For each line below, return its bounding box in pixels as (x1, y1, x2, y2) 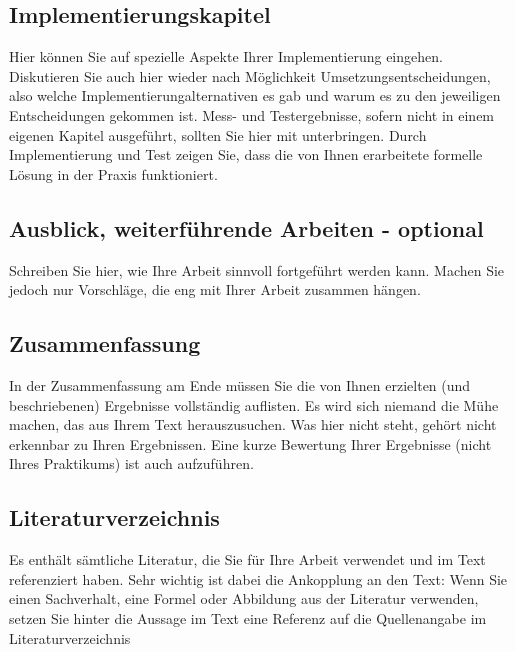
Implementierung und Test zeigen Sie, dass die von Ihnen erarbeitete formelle (9, 144, 483, 165)
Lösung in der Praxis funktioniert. (9, 163, 218, 184)
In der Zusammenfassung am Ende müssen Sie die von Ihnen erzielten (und (9, 374, 471, 395)
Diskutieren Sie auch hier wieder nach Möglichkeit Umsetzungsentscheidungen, (9, 65, 491, 86)
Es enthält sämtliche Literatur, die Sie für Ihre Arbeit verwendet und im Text (9, 549, 486, 570)
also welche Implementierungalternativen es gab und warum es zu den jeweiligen (9, 85, 501, 106)
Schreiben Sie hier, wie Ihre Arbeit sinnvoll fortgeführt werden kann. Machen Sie (9, 259, 505, 280)
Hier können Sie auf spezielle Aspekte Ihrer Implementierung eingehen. (9, 46, 443, 67)
